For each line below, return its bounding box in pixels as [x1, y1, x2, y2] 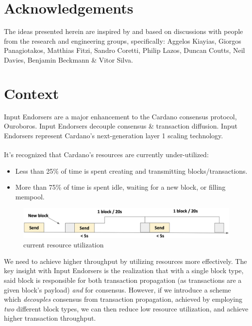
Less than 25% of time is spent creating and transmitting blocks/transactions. [15, 165, 248, 176]
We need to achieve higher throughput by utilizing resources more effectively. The [4, 256, 247, 266]
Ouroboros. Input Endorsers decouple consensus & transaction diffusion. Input [4, 121, 237, 131]
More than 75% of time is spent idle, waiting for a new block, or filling [15, 182, 226, 192]
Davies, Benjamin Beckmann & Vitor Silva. [4, 54, 133, 65]
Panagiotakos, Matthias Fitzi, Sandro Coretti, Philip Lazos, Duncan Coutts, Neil [4, 45, 245, 55]
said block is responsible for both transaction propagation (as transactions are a [4, 275, 242, 285]
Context [4, 83, 59, 103]
